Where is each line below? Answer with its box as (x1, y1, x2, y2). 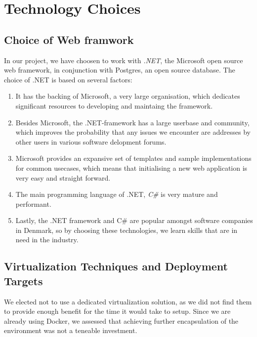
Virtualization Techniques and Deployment (4, 259, 228, 274)
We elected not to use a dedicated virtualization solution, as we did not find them (4, 296, 252, 306)
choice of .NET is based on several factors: (4, 74, 132, 84)
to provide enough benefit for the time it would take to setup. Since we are (4, 306, 231, 316)
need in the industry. (15, 234, 79, 245)
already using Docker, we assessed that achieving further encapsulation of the (4, 315, 239, 326)
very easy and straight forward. (15, 172, 111, 183)
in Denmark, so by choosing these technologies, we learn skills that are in (15, 225, 238, 235)
